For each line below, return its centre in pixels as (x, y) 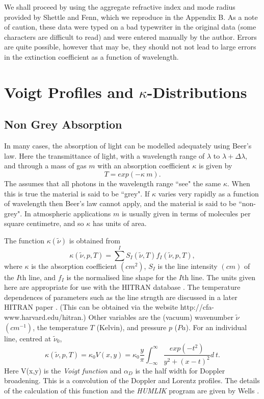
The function (24, 240)
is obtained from (95, 240)
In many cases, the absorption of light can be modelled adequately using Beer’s (128, 146)
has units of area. (120, 223)
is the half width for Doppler (180, 370)
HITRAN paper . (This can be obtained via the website (91, 307)
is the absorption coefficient (74, 266)
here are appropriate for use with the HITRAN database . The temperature (122, 287)
